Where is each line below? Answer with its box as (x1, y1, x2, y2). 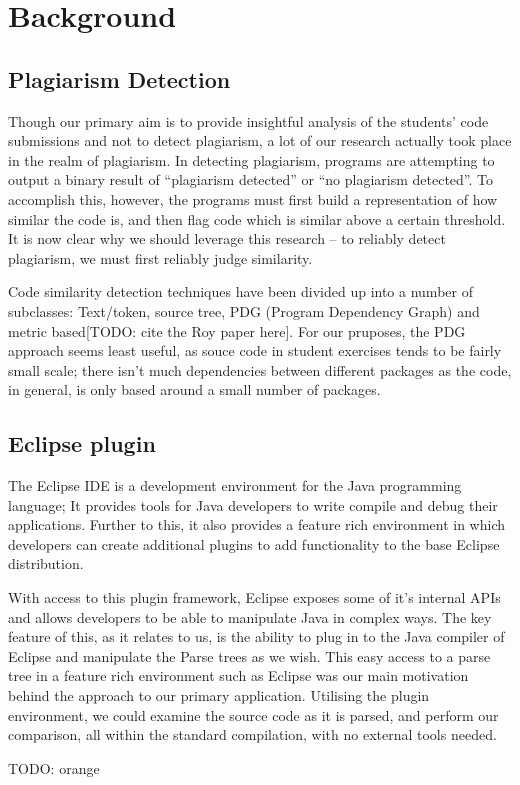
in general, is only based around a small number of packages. (8, 379, 381, 400)
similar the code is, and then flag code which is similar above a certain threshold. (8, 208, 506, 229)
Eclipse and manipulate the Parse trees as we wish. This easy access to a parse (8, 645, 491, 666)
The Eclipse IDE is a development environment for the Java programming (8, 475, 462, 496)
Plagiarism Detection (8, 63, 231, 94)
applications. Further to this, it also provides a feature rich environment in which (8, 514, 505, 535)
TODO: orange (8, 757, 100, 778)
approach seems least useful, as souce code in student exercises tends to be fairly (8, 340, 502, 361)
